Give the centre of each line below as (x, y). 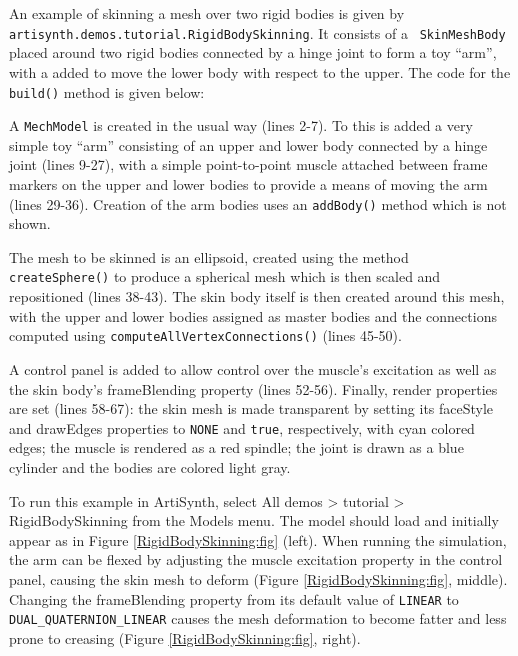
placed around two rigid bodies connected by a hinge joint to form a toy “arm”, (253, 52)
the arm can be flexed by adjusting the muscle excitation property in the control (256, 559)
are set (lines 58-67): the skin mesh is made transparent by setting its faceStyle (251, 408)
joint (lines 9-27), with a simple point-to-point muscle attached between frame (248, 164)
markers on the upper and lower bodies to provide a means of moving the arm (248, 184)
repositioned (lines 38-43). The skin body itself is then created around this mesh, (257, 296)
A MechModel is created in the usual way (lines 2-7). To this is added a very (241, 125)
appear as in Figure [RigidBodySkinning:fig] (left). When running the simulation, (258, 539)
